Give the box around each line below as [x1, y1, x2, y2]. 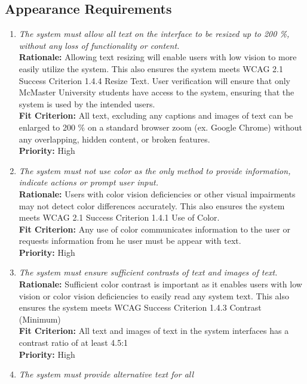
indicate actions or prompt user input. [19, 176, 158, 188]
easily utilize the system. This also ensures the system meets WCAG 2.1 [19, 62, 283, 75]
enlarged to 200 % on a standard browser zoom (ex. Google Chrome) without [19, 120, 302, 133]
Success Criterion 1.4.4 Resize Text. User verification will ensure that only [19, 74, 290, 86]
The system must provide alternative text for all [19, 368, 194, 380]
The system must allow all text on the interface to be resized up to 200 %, [19, 27, 290, 40]
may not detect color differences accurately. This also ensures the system [19, 199, 285, 212]
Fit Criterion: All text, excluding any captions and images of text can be [19, 109, 293, 122]
